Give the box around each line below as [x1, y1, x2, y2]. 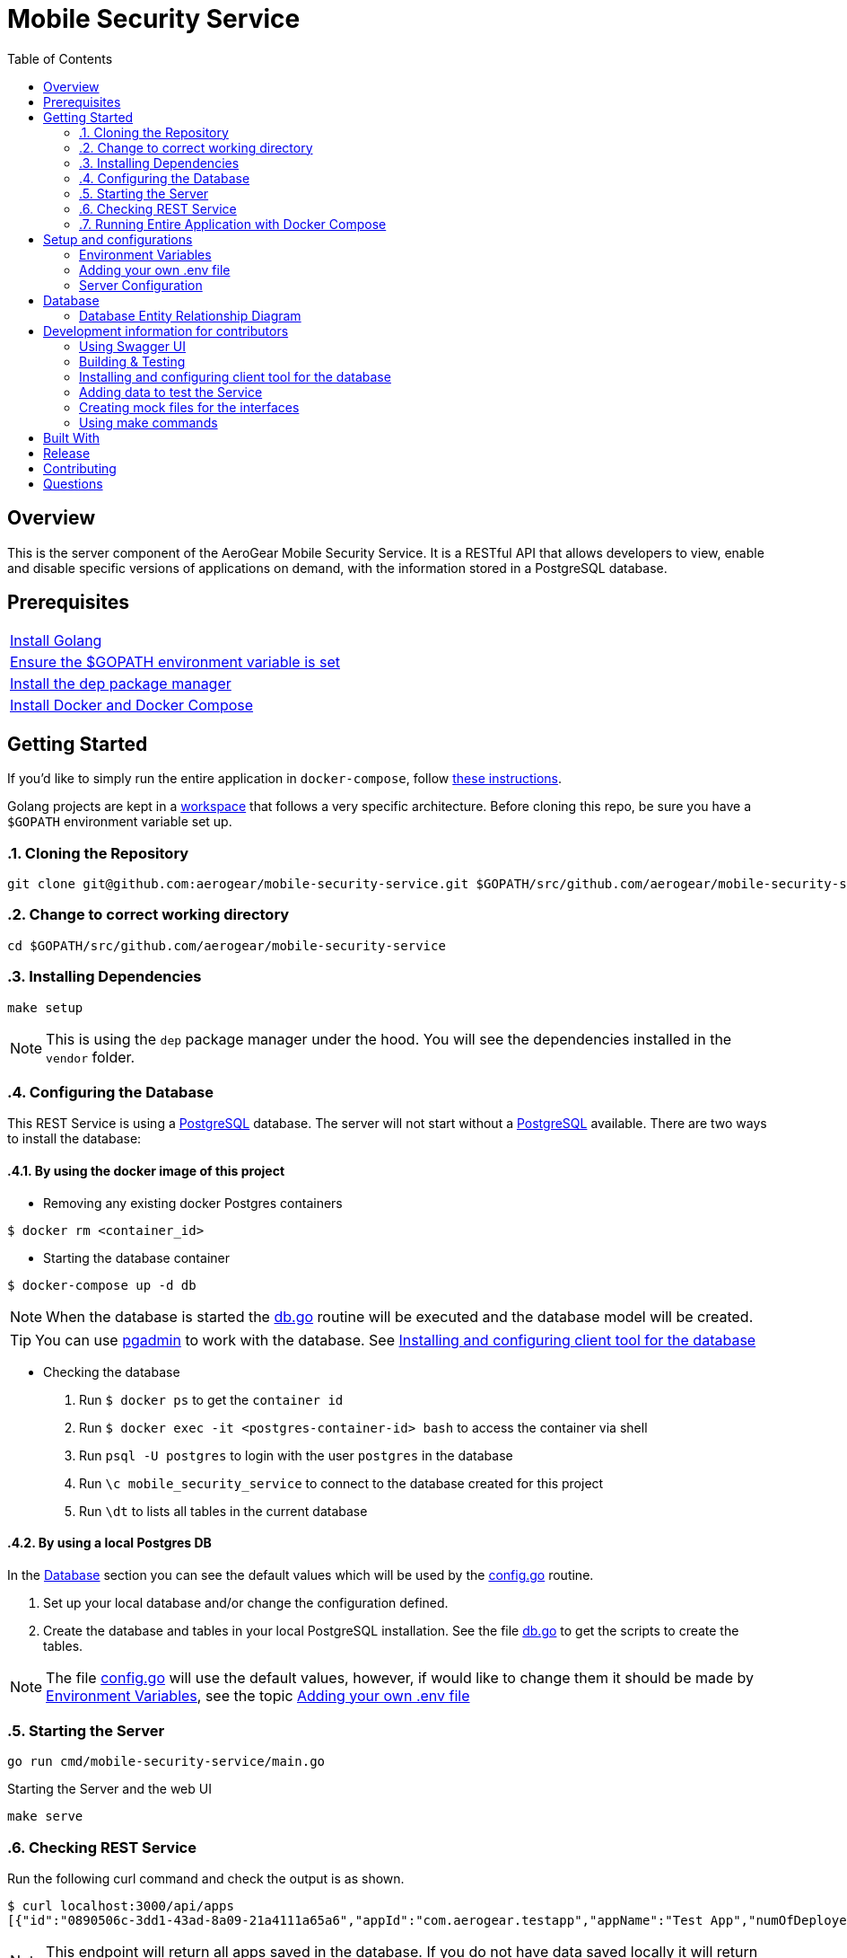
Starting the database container [43, 1249, 230, 1266]
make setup [7, 1000, 83, 1015]
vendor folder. [46, 1047, 135, 1066]
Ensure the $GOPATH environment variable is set [10, 653, 340, 672]
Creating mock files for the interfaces [79, 399, 300, 415]
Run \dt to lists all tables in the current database [79, 1503, 368, 1519]
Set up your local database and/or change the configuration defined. [43, 1594, 449, 1610]
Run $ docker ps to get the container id [79, 1391, 344, 1407]
